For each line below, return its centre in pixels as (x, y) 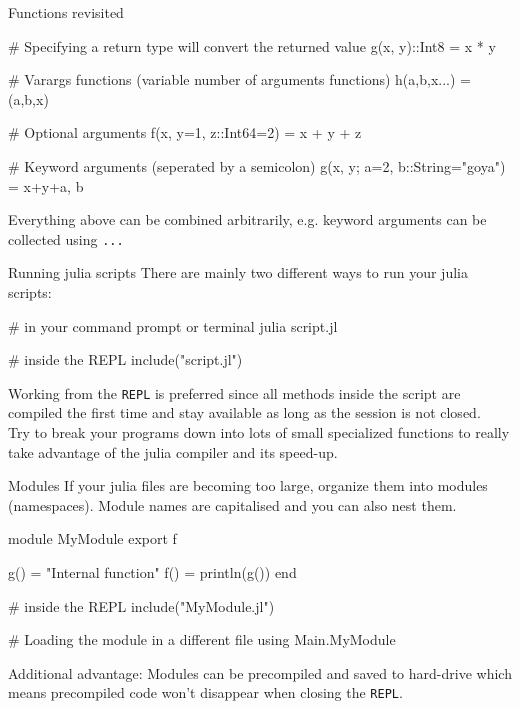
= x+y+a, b (46, 185)
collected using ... (66, 238)
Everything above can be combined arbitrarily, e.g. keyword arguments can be (247, 219)
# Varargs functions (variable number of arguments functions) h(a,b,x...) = (239, 79)
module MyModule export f (92, 538)
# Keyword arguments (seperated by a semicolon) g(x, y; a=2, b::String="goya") (257, 165)
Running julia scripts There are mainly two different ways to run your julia (238, 272)
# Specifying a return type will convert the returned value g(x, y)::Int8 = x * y (252, 45)
